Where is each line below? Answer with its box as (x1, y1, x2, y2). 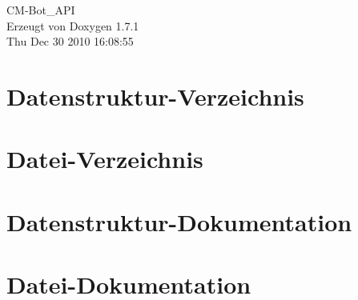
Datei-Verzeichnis (6, 142, 203, 175)
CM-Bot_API (6, 2, 75, 18)
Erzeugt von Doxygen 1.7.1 (6, 17, 139, 34)
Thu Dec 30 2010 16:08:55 (6, 33, 134, 50)
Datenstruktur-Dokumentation (6, 205, 352, 238)
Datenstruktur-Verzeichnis (6, 79, 304, 112)
